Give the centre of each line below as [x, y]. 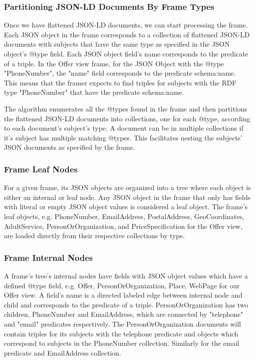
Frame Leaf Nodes [41, 169]
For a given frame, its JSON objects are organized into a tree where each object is [127, 187]
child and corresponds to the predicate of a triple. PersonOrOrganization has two [126, 304]
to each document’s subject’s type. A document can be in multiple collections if [124, 128]
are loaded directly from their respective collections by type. [95, 236]
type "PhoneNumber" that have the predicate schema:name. [94, 92]
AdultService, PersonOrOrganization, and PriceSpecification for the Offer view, [123, 226]
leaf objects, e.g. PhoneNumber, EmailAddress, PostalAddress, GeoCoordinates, [124, 216]
